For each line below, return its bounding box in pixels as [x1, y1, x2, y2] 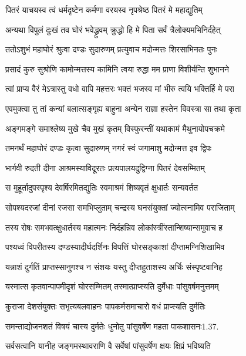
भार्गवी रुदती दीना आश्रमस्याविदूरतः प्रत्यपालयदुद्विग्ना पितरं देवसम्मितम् [5, 161, 205, 174]
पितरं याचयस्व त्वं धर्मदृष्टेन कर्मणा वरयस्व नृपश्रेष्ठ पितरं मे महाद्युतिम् [5, 4, 203, 15]
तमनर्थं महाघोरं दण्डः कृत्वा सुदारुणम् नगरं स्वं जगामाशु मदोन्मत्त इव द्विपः [5, 142, 212, 154]
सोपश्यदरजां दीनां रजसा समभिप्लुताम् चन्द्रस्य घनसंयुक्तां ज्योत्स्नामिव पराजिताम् [5, 201, 235, 213]
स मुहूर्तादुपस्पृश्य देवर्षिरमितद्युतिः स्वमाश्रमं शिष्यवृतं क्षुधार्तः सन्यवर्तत [5, 181, 198, 194]
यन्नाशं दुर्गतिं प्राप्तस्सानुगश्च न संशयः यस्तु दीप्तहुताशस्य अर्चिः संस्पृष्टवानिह [5, 260, 223, 272]
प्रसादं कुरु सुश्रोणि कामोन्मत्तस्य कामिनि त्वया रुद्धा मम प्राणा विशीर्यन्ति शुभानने [5, 62, 229, 75]
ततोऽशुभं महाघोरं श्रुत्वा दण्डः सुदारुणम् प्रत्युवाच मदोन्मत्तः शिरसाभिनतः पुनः [5, 43, 217, 55]
